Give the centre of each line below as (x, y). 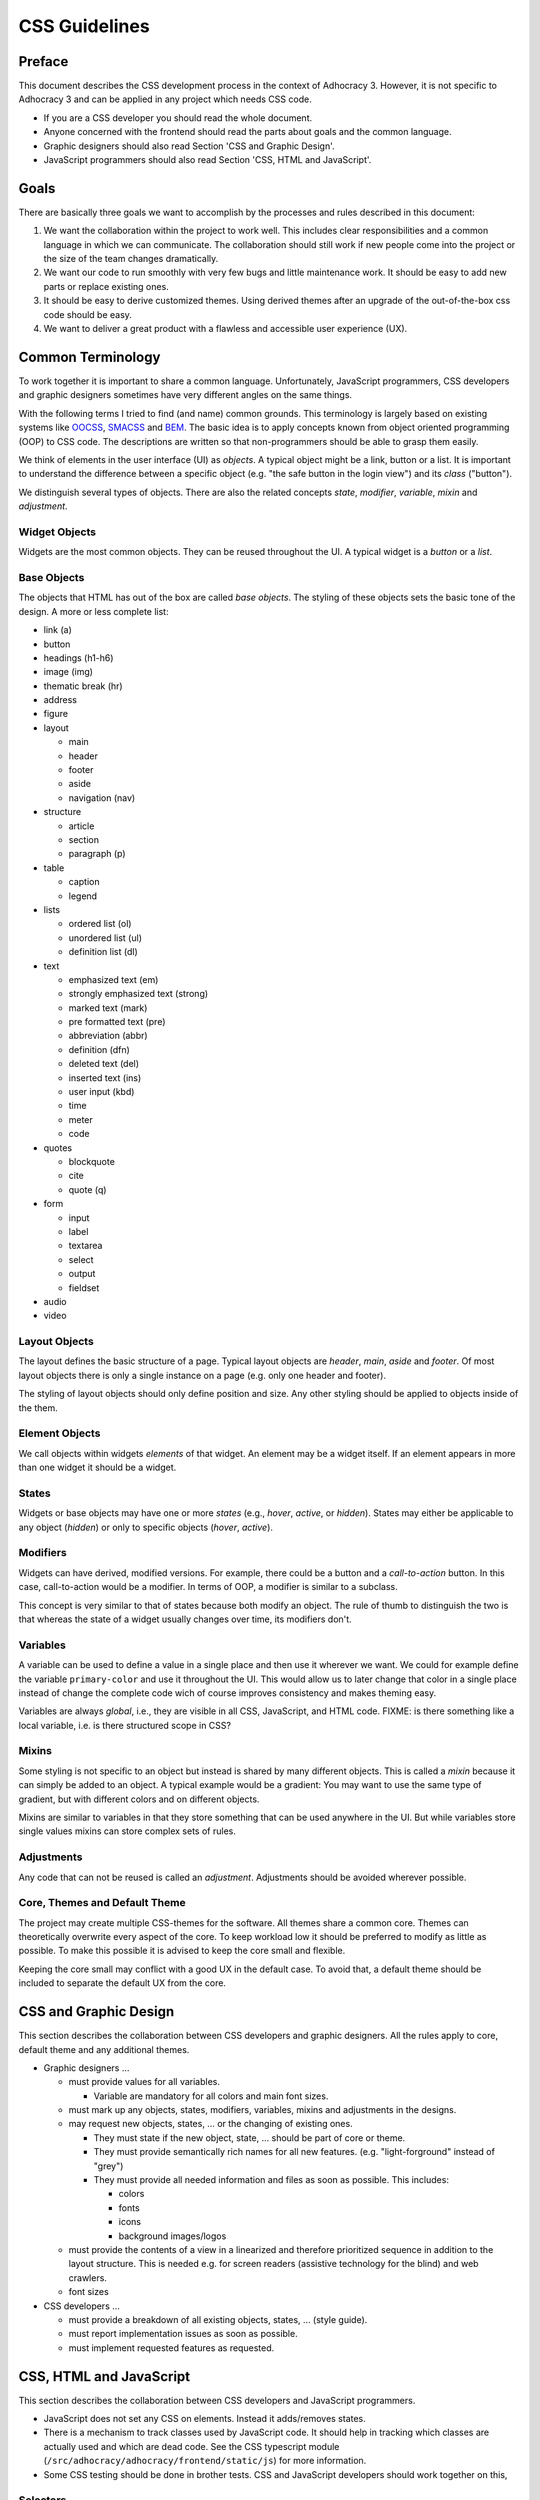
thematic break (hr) (83, 686)
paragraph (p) (97, 854)
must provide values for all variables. (144, 2082)
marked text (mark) (108, 1007)
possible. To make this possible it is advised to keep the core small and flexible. (182, 1951)
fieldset (84, 1287)
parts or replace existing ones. (106, 286)
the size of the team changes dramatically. (131, 259)
